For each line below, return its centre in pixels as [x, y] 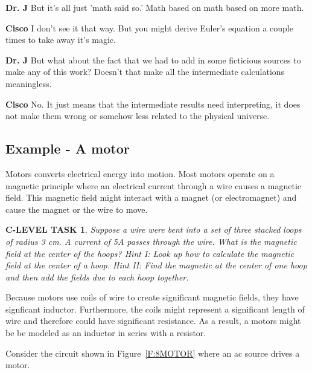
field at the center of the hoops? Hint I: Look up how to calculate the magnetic [150, 253]
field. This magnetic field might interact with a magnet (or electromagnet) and [151, 197]
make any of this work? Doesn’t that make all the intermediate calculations [145, 72]
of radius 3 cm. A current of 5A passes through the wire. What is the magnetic [151, 241]
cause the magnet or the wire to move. [77, 209]
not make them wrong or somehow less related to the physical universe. [138, 116]
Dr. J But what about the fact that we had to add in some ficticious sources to [153, 60]
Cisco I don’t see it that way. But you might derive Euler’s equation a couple [149, 28]
